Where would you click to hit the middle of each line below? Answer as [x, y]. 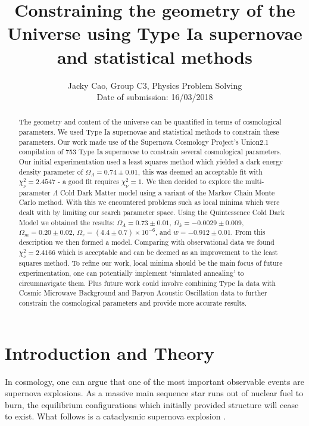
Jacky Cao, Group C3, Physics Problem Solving [155, 85]
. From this [248, 232]
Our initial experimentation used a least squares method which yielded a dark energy [151, 162]
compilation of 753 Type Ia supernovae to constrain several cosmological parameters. [150, 152]
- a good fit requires [88, 181]
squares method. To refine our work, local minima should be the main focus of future [151, 263]
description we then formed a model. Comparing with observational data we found [146, 242]
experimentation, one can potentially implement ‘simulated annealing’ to [131, 273]
